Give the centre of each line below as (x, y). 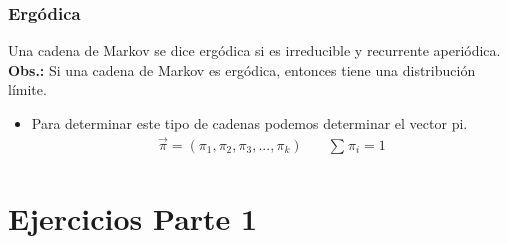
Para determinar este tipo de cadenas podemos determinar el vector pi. (249, 123)
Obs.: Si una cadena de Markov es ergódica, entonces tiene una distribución (242, 69)
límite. (27, 89)
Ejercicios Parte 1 (133, 217)
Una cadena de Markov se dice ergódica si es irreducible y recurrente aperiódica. (254, 50)
